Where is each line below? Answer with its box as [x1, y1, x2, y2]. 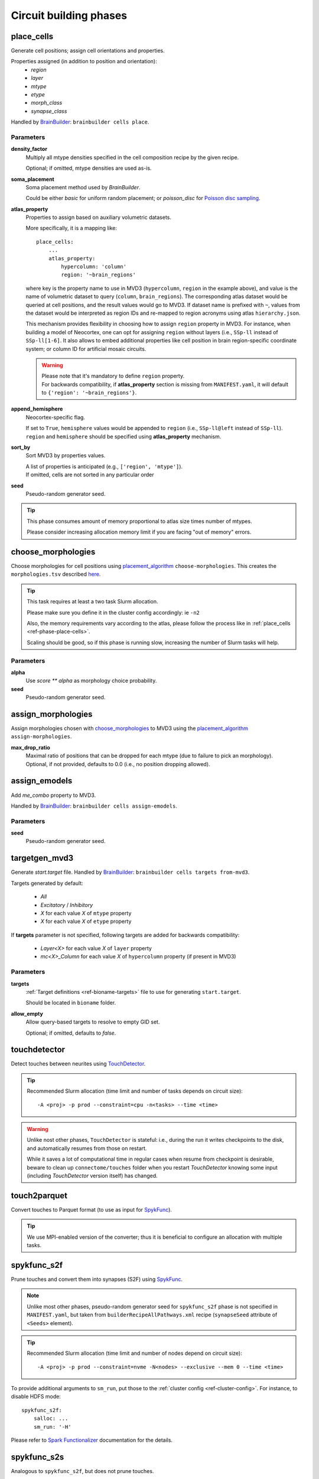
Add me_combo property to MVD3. [11, 792, 96, 799]
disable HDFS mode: [11, 1393, 61, 1400]
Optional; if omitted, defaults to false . [25, 1029, 116, 1036]
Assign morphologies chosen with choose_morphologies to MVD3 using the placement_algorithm [11, 725, 248, 732]
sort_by [11, 444, 31, 451]
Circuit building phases [11, 9, 128, 22]
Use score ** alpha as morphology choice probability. [25, 677, 157, 684]
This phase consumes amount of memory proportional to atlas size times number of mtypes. [27, 518, 252, 525]
